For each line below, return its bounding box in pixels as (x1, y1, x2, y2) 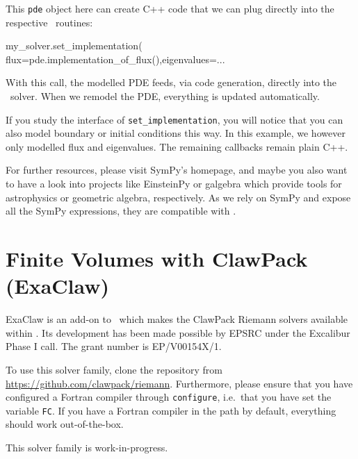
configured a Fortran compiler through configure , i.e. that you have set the (6, 390, 332, 404)
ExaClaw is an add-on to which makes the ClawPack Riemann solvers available (6, 312, 348, 326)
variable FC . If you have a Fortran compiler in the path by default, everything (6, 403, 336, 417)
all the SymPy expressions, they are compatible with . (6, 203, 236, 218)
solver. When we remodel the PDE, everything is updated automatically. (10, 89, 320, 103)
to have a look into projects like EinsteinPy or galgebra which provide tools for (6, 176, 342, 191)
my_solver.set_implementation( (6, 38, 143, 53)
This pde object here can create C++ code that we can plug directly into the (6, 1, 334, 15)
